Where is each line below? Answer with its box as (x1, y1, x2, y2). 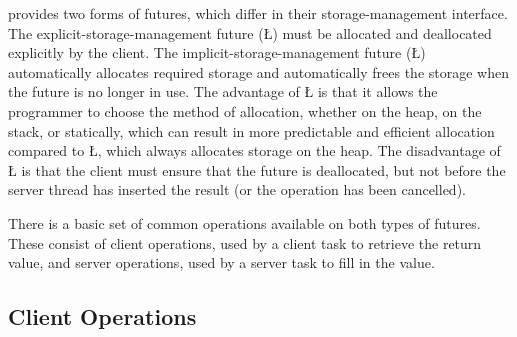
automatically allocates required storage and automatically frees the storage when (8, 61, 509, 82)
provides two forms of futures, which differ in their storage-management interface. (8, 3, 508, 23)
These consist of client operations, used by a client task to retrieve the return (8, 232, 482, 253)
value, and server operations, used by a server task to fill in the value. (8, 252, 435, 273)
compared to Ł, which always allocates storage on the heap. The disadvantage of (8, 140, 501, 161)
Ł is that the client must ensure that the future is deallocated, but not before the (8, 159, 506, 180)
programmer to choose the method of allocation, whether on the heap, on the (8, 100, 482, 121)
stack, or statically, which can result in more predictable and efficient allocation (8, 120, 495, 141)
